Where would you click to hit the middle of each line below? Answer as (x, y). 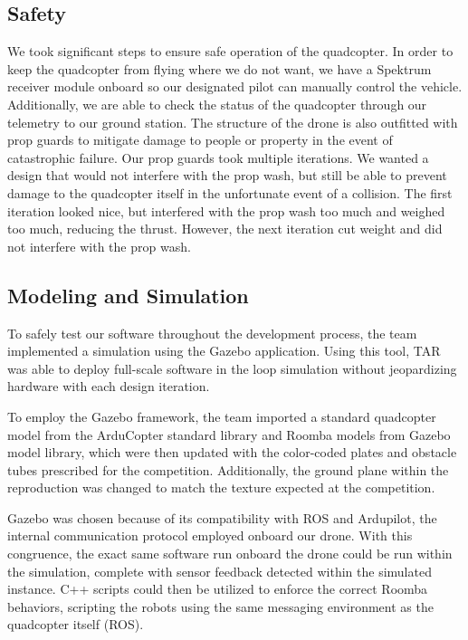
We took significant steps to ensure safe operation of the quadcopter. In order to (230, 51)
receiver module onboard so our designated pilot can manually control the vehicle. (235, 86)
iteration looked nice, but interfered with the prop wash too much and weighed (226, 210)
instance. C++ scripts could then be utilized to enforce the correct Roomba (218, 589)
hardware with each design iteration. (109, 386)
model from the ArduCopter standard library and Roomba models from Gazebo (229, 434)
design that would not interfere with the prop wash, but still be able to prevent (227, 175)
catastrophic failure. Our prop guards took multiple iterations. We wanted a (218, 157)
